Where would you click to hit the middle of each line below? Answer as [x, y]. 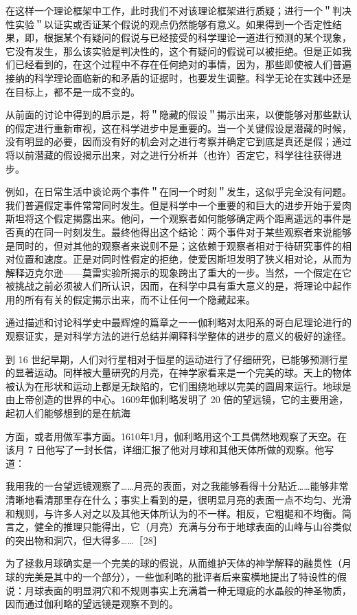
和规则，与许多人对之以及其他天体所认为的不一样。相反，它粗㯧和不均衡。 [174, 513]
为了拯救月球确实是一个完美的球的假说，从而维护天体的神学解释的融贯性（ [174, 563]
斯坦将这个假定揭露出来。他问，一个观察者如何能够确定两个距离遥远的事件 [174, 218]
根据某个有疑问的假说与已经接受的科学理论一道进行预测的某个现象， [197, 37]
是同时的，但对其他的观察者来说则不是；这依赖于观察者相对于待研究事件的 [174, 245]
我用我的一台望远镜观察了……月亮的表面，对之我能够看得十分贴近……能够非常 [177, 486]
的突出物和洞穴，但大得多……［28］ [84, 540]
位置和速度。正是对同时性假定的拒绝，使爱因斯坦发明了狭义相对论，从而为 [183, 259]
